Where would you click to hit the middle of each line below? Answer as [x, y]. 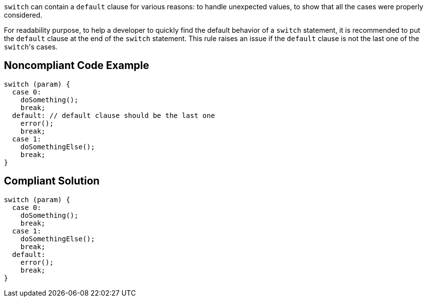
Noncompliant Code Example [77, 66]
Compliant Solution [52, 181]
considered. [23, 15]
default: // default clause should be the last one [113, 115]
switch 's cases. [31, 47]
